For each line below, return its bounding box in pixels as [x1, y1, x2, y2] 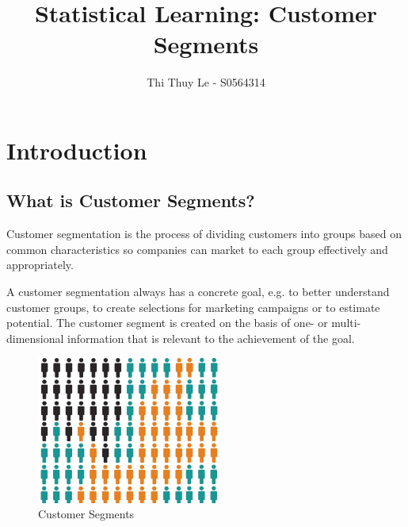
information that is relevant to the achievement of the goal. [67, 329, 355, 346]
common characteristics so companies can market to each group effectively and [6, 240, 388, 257]
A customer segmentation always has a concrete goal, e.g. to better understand [6, 283, 390, 300]
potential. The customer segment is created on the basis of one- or [6, 314, 328, 331]
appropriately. [6, 256, 74, 273]
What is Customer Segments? [6, 188, 255, 213]
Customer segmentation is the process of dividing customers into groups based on [6, 225, 402, 242]
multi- [331, 314, 361, 331]
